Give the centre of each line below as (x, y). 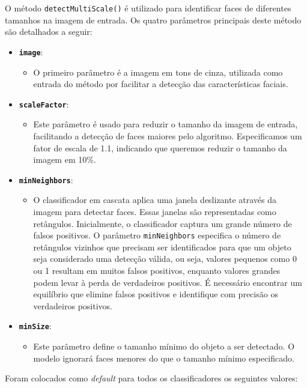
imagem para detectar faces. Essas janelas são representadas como (155, 211)
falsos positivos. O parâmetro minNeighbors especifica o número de (157, 235)
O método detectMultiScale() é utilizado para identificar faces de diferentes (148, 8)
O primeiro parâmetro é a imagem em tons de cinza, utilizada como (158, 72)
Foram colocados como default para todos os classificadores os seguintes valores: (151, 378)
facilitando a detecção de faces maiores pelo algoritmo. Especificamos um (168, 135)
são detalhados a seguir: (49, 32)
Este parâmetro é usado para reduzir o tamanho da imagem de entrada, (166, 124)
